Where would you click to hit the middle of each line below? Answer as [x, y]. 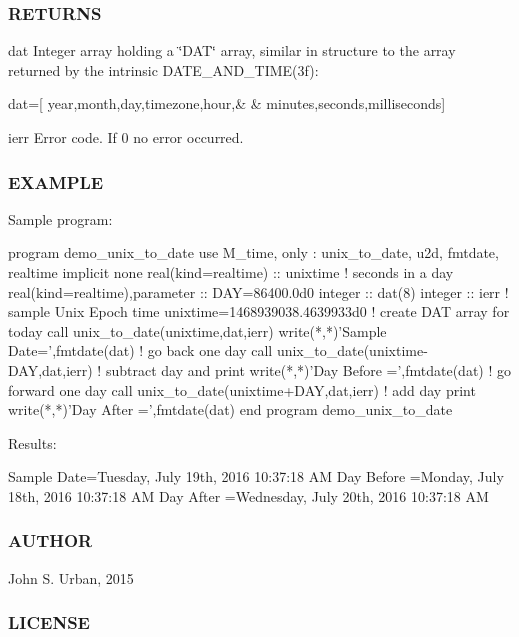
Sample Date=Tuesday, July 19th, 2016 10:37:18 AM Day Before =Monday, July [256, 476]
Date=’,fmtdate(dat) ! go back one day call [140, 350]
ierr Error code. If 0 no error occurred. [126, 137]
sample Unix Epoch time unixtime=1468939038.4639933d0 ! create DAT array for [259, 311]
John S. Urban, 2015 [71, 577]
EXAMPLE [56, 181]
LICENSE [49, 622]
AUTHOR [50, 540]
